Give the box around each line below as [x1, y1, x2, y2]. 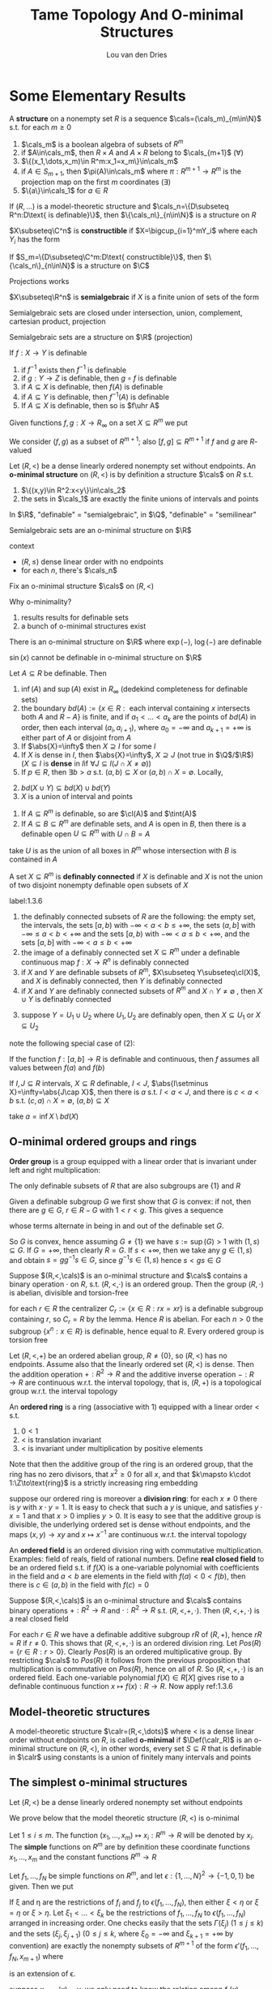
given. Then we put [9, 1881, 74, 1891]
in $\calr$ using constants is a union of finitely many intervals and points [9, 1752, 252, 1762]
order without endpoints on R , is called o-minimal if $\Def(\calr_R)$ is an [9, 1735, 253, 1745]
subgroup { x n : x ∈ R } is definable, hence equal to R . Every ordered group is [9, 1325, 265, 1336]
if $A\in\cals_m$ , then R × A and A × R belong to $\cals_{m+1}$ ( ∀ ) [20, 148, 244, 157]
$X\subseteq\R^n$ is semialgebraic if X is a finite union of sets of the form [9, 292, 260, 302]
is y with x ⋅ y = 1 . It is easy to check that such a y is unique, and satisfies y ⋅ [9, 1502, 263, 1512]
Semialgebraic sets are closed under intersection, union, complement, [9, 307, 243, 317]
